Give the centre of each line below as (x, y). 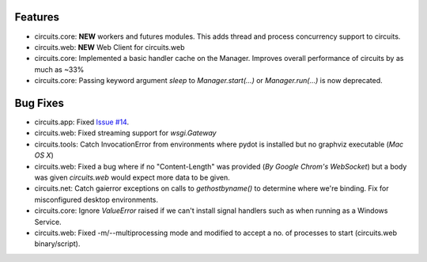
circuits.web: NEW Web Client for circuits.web (110, 47)
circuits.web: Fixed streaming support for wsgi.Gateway (125, 133)
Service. (48, 222)
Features (37, 17)
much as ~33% (59, 69)
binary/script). (57, 244)
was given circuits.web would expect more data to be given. (132, 177)
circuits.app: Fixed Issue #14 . (82, 122)
